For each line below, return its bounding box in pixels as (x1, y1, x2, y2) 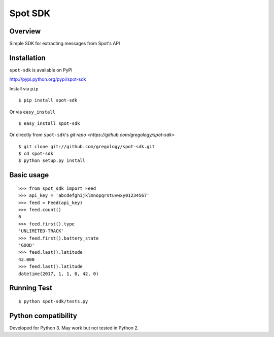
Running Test (9, 284, 53, 292)
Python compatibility (9, 311, 77, 320)
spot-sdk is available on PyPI (9, 66, 73, 73)
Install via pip (9, 85, 39, 91)
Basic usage (9, 171, 49, 180)
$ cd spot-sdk (18, 151, 53, 157)
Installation (9, 53, 46, 62)
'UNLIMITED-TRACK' (18, 228, 64, 234)
